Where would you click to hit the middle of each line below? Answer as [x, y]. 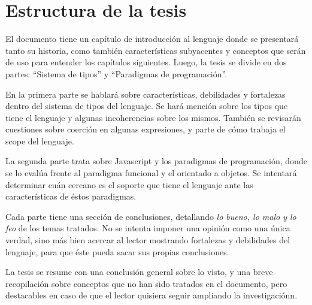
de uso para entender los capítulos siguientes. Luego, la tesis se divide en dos [146, 62]
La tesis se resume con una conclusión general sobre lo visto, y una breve [139, 272]
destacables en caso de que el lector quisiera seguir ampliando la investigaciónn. [152, 295]
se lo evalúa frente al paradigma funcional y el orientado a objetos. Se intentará [151, 173]
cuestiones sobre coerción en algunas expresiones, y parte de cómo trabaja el [146, 129]
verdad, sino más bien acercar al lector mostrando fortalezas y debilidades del [148, 240]
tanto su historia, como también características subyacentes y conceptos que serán [156, 50]
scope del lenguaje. [40, 141]
